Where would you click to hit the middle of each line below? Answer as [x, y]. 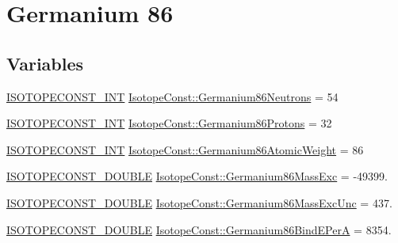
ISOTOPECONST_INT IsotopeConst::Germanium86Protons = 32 [169, 123]
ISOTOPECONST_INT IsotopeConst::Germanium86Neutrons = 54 [172, 96]
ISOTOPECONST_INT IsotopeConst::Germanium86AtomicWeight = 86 [185, 149]
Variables [45, 63]
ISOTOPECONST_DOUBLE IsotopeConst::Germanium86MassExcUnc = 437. [199, 202]
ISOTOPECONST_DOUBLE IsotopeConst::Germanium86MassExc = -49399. [197, 176]
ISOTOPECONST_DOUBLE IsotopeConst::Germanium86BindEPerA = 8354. [199, 229]
